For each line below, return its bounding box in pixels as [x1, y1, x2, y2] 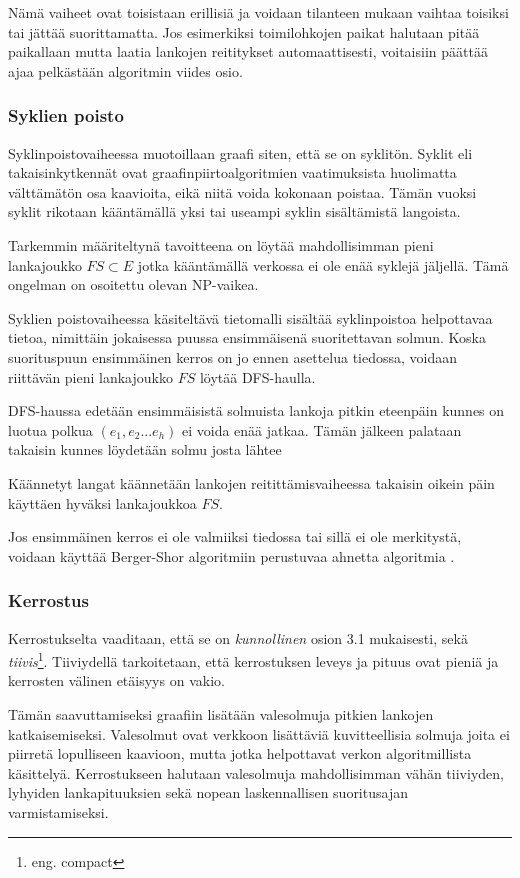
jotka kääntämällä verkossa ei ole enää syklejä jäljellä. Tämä [137, 254, 509, 275]
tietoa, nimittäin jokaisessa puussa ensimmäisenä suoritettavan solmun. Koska [8, 327, 486, 348]
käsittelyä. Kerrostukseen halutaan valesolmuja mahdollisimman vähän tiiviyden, [8, 762, 504, 783]
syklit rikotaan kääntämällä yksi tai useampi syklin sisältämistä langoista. [8, 201, 461, 222]
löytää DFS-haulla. [199, 366, 316, 387]
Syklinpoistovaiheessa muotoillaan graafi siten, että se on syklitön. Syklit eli [8, 142, 473, 163]
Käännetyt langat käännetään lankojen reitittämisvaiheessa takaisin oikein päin [8, 472, 495, 493]
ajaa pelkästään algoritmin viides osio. [8, 60, 243, 81]
